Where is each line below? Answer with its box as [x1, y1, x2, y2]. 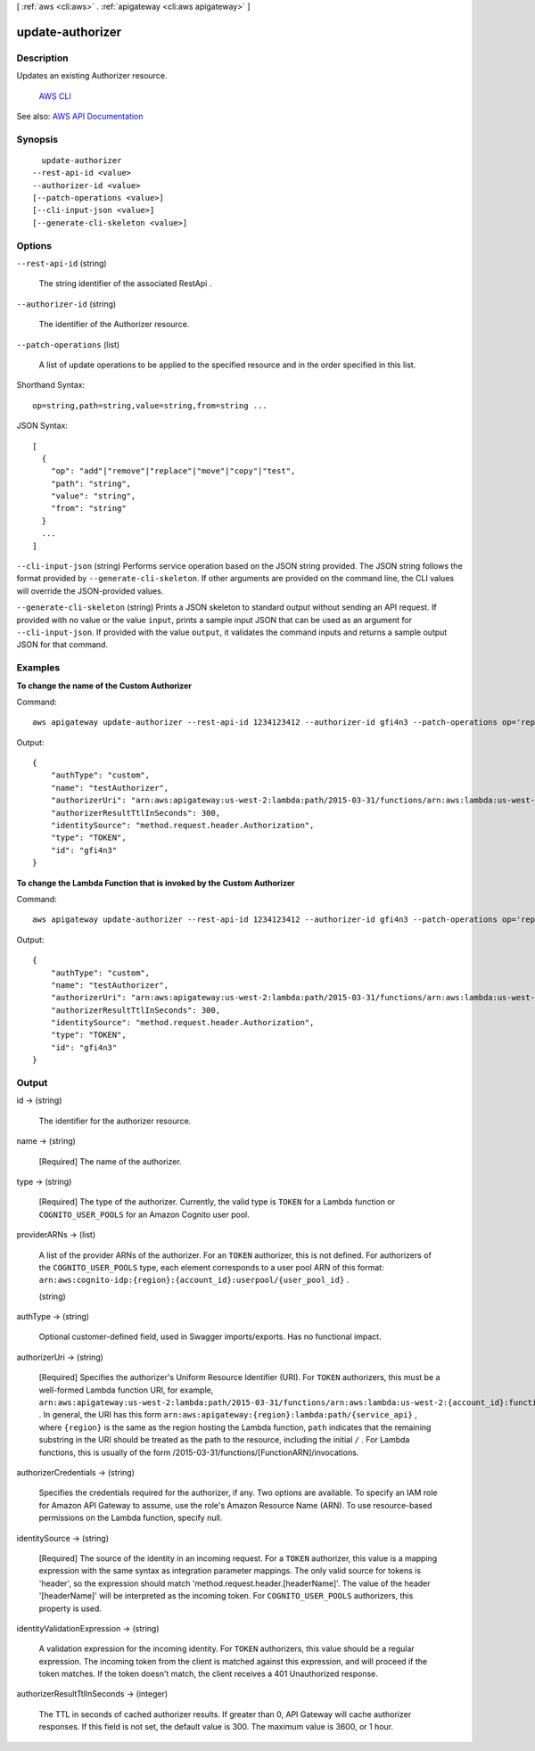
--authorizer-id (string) [16, 299, 117, 309]
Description [16, 52, 69, 64]
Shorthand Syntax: [16, 380, 85, 390]
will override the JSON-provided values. [16, 585, 164, 596]
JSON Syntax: [16, 420, 69, 432]
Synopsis [16, 133, 58, 145]
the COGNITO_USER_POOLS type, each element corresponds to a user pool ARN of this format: [38, 1262, 384, 1272]
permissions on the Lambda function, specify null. [38, 1512, 223, 1524]
